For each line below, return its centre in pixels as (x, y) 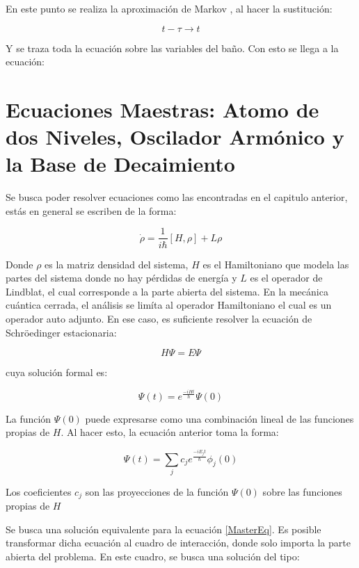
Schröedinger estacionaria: (61, 332)
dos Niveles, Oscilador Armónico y (175, 137)
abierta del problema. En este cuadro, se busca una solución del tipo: (153, 557)
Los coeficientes (39, 491)
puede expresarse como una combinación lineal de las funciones (220, 418)
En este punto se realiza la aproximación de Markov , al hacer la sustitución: (169, 8)
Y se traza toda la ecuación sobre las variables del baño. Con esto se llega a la (172, 48)
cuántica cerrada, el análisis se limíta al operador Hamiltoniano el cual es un (169, 305)
